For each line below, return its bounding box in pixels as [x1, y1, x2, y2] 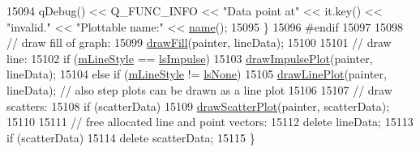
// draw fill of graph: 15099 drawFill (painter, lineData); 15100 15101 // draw [6, 34, 392, 51]
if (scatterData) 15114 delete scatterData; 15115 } [6, 129, 255, 146]
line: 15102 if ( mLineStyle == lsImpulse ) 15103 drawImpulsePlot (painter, [6, 49, 373, 66]
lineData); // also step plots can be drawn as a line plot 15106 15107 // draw [6, 81, 392, 98]
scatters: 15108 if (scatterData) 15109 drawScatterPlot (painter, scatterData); [6, 97, 390, 114]
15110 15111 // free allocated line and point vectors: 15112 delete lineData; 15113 [6, 113, 414, 130]
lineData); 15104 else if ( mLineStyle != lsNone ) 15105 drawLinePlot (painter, [6, 65, 387, 82]
